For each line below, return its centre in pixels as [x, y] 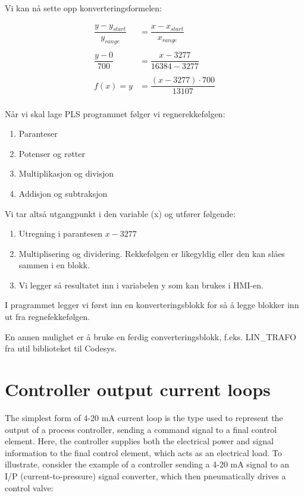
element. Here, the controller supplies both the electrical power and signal [139, 441]
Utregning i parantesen [60, 233]
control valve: [29, 487]
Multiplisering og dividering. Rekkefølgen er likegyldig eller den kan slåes [152, 253]
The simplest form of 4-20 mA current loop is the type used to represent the [144, 417]
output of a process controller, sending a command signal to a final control [141, 429]
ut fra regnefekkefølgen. [48, 317]
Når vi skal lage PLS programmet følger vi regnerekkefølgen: [115, 113]
